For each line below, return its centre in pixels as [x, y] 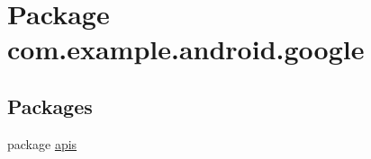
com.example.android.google [186, 49]
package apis [42, 143]
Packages [50, 106]
